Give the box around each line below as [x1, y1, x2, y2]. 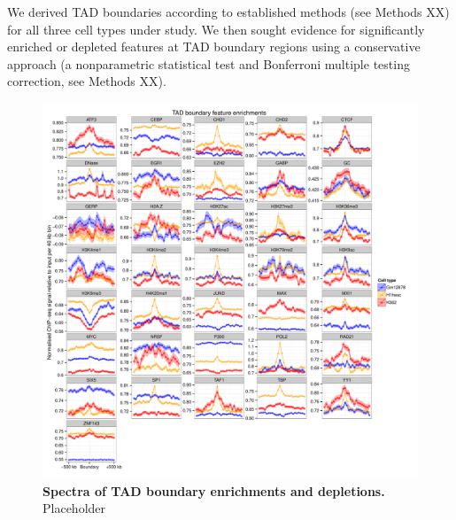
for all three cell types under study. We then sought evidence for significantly [7, 19, 425, 38]
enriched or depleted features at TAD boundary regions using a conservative [7, 37, 421, 56]
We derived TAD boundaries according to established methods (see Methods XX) [7, 3, 450, 20]
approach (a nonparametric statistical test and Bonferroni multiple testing [7, 54, 410, 73]
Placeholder [43, 499, 106, 517]
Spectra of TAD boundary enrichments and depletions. [43, 481, 385, 500]
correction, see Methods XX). [7, 72, 166, 90]
